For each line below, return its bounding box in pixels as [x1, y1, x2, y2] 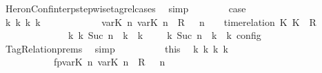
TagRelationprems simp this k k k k [5, 41, 228, 55]
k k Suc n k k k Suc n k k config [68, 28, 261, 42]
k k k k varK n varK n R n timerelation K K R [5, 14, 316, 29]
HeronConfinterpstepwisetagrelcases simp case [5, 1, 246, 15]
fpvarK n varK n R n [53, 55, 165, 69]
